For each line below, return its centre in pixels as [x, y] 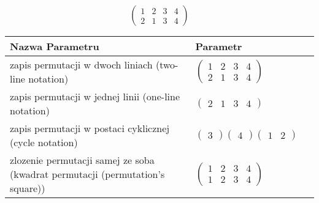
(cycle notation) [44, 142]
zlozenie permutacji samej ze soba [82, 160]
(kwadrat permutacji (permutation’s [87, 174]
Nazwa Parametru [55, 46]
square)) [28, 188]
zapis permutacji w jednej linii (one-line [95, 97]
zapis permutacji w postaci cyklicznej [90, 128]
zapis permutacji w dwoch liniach [81, 65]
